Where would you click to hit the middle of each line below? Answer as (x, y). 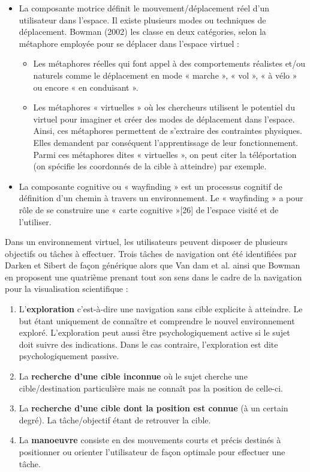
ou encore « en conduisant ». (86, 87)
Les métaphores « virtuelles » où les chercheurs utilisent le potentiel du (164, 107)
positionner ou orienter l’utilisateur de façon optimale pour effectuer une (152, 452)
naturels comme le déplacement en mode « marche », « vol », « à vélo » (165, 75)
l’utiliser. (35, 221)
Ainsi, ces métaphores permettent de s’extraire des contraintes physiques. (168, 131)
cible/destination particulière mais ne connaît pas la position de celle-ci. (151, 388)
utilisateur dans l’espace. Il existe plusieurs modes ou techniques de (142, 20)
